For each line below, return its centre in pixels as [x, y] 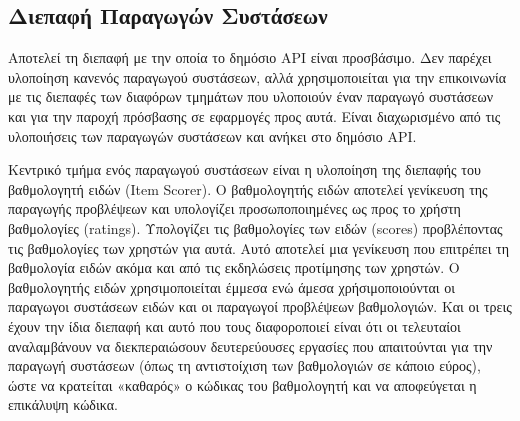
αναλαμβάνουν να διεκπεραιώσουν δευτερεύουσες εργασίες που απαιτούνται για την [250, 345]
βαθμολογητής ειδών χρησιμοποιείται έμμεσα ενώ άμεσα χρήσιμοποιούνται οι [232, 286]
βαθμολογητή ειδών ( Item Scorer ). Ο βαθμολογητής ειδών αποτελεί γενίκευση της [248, 188]
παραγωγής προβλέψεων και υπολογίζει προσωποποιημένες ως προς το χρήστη [234, 208]
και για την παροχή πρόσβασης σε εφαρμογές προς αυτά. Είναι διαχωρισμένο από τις [254, 115]
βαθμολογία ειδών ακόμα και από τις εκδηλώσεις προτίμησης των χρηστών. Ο [234, 267]
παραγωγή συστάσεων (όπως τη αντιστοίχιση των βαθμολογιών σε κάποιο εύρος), [244, 365]
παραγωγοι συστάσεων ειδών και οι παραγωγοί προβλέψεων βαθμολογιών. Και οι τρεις [260, 306]
